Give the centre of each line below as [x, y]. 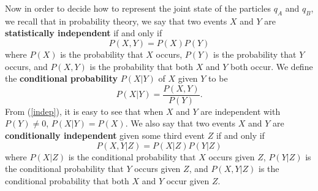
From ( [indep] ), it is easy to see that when [84, 111]
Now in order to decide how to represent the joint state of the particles [138, 8]
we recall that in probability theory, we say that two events [116, 21]
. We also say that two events [180, 123]
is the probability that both [142, 66]
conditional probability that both [67, 180]
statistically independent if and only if [84, 33]
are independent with [240, 111]
